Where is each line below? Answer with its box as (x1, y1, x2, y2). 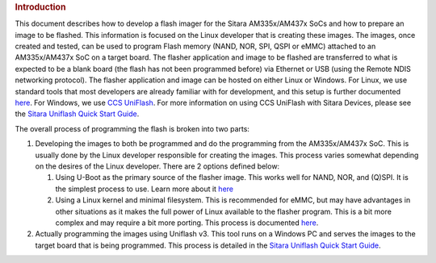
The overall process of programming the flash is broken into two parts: (15, 123, 250, 133)
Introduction (15, 2, 66, 12)
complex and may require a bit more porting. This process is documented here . (55, 218, 319, 228)
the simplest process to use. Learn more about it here (55, 184, 234, 194)
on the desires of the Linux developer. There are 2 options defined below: (35, 161, 280, 171)
